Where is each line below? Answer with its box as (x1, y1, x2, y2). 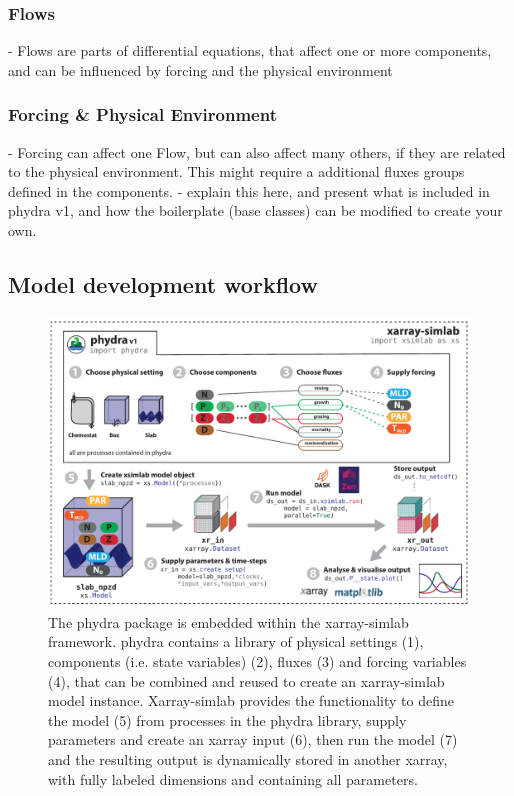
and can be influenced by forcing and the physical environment (8, 59, 393, 80)
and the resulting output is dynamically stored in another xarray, (48, 749, 448, 770)
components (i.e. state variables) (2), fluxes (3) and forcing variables (48, 651, 467, 672)
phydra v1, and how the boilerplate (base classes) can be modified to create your (8, 200, 503, 221)
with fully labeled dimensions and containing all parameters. (48, 768, 418, 789)
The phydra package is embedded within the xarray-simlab (48, 611, 409, 632)
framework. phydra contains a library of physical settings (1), (48, 631, 424, 652)
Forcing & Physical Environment (8, 102, 277, 127)
